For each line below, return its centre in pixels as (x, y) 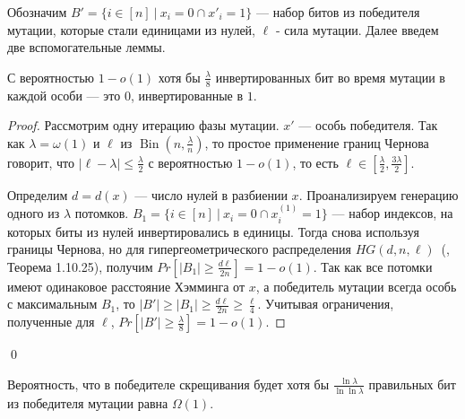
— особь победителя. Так (368, 125)
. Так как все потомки (373, 266)
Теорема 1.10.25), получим (80, 266)
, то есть (315, 162)
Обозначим (37, 12)
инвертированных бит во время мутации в (330, 77)
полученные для (51, 322)
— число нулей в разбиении (211, 194)
